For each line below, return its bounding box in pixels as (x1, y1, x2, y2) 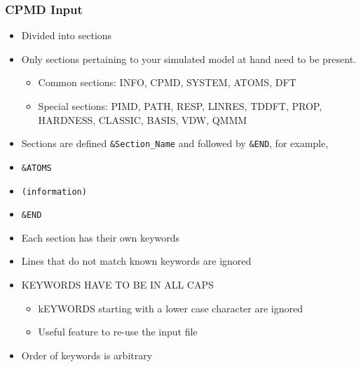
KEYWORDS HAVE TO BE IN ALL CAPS (21, 277, 214, 291)
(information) (21, 186, 87, 197)
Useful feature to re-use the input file (38, 324, 198, 339)
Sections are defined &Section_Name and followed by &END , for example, (21, 136, 329, 151)
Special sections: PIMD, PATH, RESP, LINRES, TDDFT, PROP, (38, 99, 322, 113)
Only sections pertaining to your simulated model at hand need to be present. (21, 51, 357, 66)
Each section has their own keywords (21, 230, 180, 244)
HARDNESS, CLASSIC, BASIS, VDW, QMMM (38, 112, 247, 127)
